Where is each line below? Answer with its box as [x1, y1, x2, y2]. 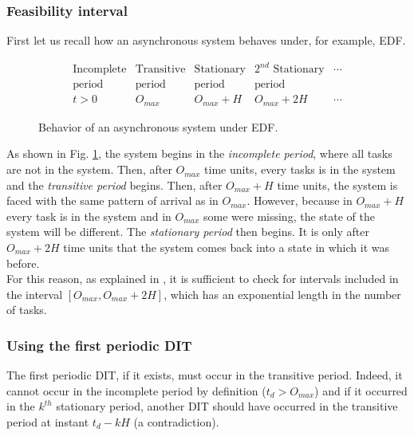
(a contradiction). [133, 413, 219, 430]
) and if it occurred [314, 382, 408, 399]
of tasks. [6, 301, 47, 318]
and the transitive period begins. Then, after [6, 176, 223, 193]
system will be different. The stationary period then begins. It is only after [6, 223, 369, 240]
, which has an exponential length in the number [164, 285, 401, 302]
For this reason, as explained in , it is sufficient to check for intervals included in [6, 270, 399, 287]
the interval [6, 285, 63, 302]
